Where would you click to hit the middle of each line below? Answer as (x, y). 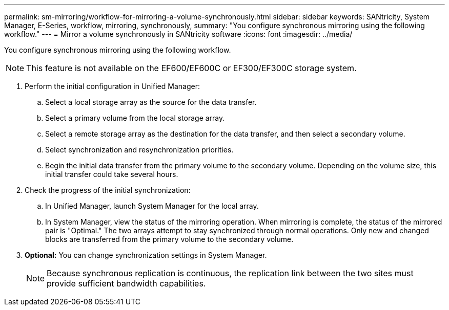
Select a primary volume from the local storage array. (135, 118)
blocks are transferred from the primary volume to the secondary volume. (169, 239)
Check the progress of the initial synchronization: (108, 190)
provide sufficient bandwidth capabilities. (126, 283)
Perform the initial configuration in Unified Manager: (112, 86)
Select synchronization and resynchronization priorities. (139, 150)
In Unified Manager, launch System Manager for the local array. (152, 206)
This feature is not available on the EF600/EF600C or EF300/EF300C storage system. (191, 68)
